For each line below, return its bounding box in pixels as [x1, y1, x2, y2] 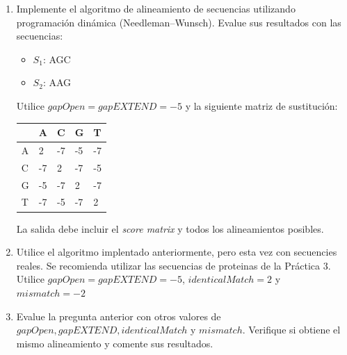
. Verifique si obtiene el [242, 322, 341, 337]
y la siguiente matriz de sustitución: [185, 98, 338, 113]
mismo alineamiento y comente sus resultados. [16, 336, 213, 350]
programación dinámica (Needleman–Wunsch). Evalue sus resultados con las [16, 15, 341, 29]
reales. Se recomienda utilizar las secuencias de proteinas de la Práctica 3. [16, 258, 331, 272]
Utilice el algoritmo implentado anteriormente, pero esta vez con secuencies [16, 245, 337, 259]
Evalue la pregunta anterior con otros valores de [16, 308, 221, 323]
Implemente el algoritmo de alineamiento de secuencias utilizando [16, 1, 296, 15]
